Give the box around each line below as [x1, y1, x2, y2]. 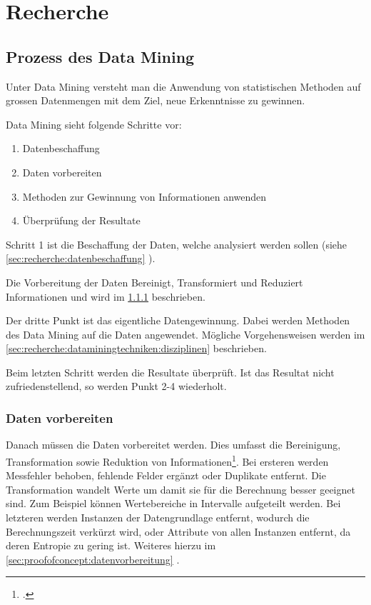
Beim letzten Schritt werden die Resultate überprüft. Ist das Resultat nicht [6, 364, 335, 379]
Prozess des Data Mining [6, 45, 195, 67]
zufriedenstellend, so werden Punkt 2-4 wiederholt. [6, 379, 227, 394]
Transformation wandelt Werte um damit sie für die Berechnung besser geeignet [6, 481, 355, 496]
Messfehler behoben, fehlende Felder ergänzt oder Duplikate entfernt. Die [6, 468, 326, 483]
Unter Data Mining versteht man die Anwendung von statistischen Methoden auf [6, 79, 361, 94]
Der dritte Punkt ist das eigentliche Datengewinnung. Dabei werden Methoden [6, 313, 350, 328]
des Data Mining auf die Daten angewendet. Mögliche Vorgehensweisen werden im [6, 326, 365, 341]
